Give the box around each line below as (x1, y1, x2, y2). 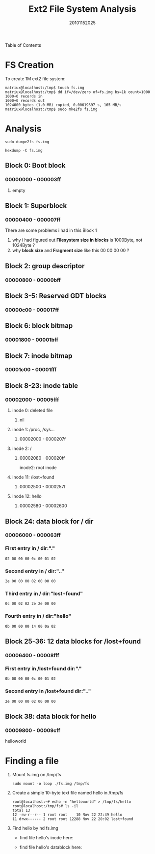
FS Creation (5, 60, 54, 71)
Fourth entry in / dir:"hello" (5, 613, 72, 620)
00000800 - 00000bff (5, 277, 61, 284)
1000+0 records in (5, 94, 43, 99)
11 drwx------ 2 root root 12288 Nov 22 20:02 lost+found (12, 817, 133, 822)
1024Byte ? (12, 242, 35, 248)
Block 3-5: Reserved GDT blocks (5, 291, 106, 300)
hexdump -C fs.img (5, 148, 43, 153)
